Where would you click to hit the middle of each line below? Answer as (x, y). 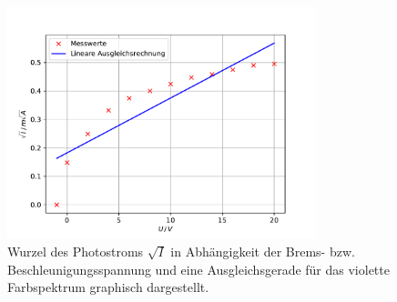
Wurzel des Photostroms (76, 251)
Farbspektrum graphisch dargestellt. (108, 287)
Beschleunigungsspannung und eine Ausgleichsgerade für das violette (198, 269)
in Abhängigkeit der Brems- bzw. (263, 251)
